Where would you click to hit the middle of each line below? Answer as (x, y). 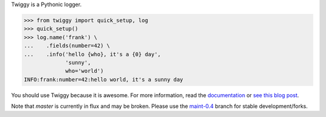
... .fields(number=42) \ (67, 46)
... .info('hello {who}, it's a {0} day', (92, 54)
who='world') (85, 71)
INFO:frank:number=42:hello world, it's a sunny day (104, 79)
